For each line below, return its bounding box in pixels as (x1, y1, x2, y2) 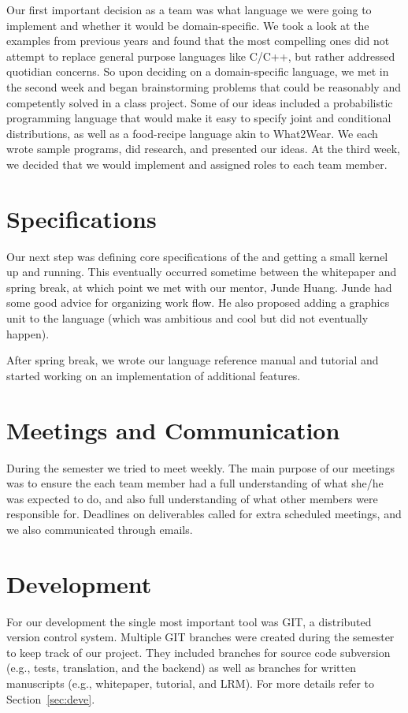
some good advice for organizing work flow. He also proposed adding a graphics (6, 294, 390, 311)
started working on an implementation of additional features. (6, 367, 301, 383)
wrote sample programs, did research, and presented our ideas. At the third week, (6, 140, 401, 157)
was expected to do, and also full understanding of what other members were (6, 490, 378, 506)
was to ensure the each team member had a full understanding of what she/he (6, 475, 384, 491)
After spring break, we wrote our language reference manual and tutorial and (6, 352, 379, 368)
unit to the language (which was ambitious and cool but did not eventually (6, 310, 369, 327)
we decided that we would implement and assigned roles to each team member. (6, 155, 388, 172)
